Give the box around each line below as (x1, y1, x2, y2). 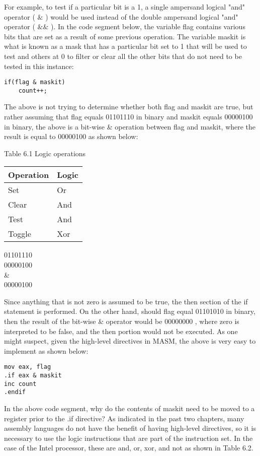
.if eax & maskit (4, 372, 62, 379)
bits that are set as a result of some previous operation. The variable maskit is (4, 31, 246, 41)
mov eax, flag (4, 363, 51, 371)
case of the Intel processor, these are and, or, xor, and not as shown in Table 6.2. (4, 442, 253, 453)
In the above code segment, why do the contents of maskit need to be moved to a (4, 403, 255, 413)
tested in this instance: (4, 60, 74, 71)
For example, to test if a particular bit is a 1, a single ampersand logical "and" (4, 2, 245, 12)
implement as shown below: (4, 345, 89, 356)
